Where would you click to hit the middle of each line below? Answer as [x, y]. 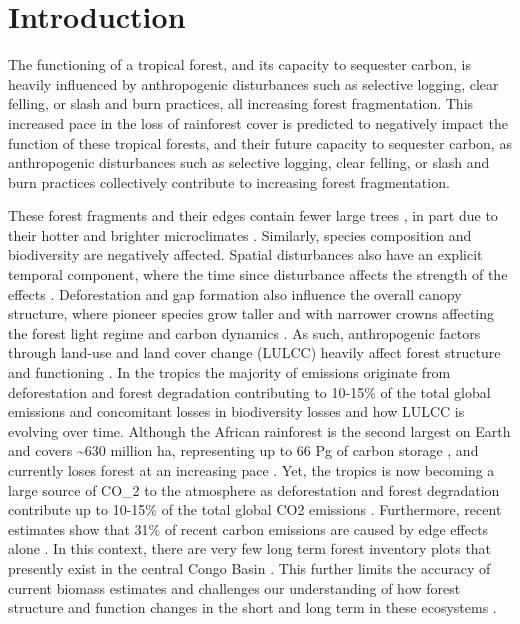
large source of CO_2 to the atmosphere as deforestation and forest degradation [254, 489]
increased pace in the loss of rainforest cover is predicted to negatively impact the [258, 122]
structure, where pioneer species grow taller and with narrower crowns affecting [251, 313]
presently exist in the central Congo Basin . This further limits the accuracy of [249, 567]
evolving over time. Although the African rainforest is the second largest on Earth [259, 430]
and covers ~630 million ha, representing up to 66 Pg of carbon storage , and [243, 450]
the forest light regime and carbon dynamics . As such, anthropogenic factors [244, 332]
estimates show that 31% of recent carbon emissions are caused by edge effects [248, 528]
